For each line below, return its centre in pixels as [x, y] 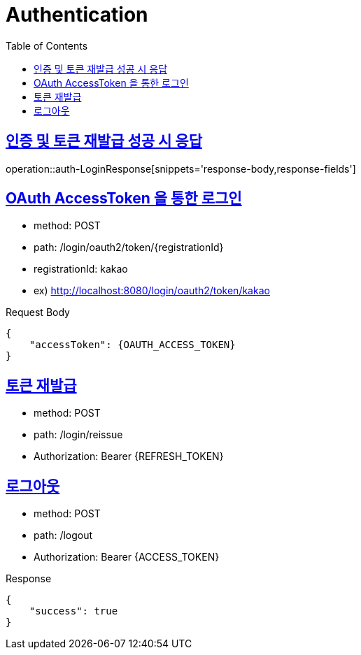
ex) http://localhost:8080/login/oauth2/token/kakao [152, 291]
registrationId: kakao [81, 269]
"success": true [73, 611]
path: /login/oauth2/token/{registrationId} [129, 247]
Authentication [77, 15]
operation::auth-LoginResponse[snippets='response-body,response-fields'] [181, 168]
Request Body [38, 312]
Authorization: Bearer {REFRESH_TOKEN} [129, 456]
